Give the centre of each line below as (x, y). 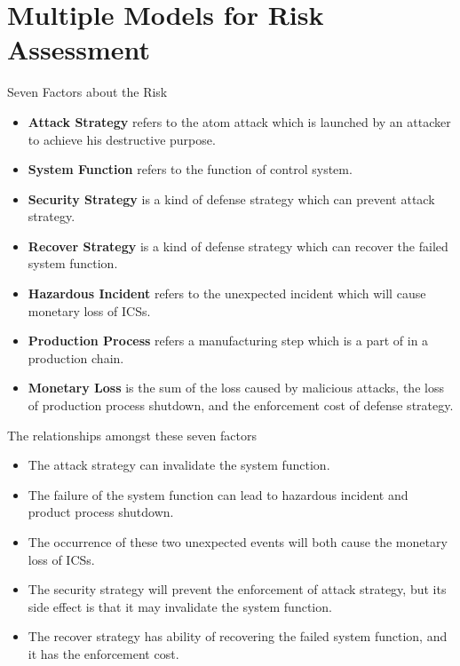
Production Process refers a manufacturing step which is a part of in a (228, 341)
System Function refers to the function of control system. (190, 169)
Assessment (79, 49)
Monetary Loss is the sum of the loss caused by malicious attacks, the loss (236, 388)
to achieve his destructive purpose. (122, 139)
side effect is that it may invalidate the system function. (180, 606)
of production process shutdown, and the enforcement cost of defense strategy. (241, 405)
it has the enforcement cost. (103, 653)
